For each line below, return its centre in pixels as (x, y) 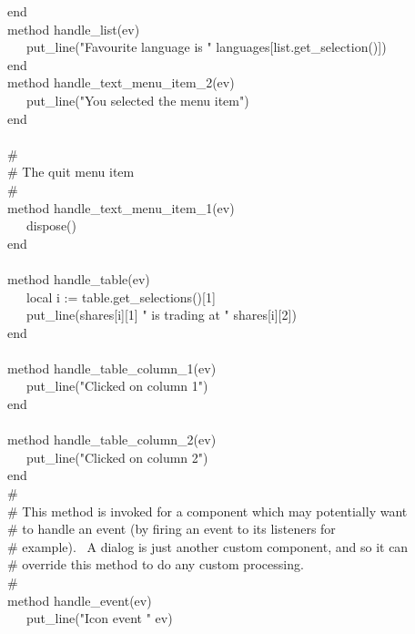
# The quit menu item (71, 172)
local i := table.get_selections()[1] (121, 297)
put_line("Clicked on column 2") (117, 457)
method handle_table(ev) (79, 278)
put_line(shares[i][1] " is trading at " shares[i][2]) (161, 315)
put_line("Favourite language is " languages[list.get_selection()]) (206, 47)
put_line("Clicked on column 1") (117, 386)
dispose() (51, 225)
